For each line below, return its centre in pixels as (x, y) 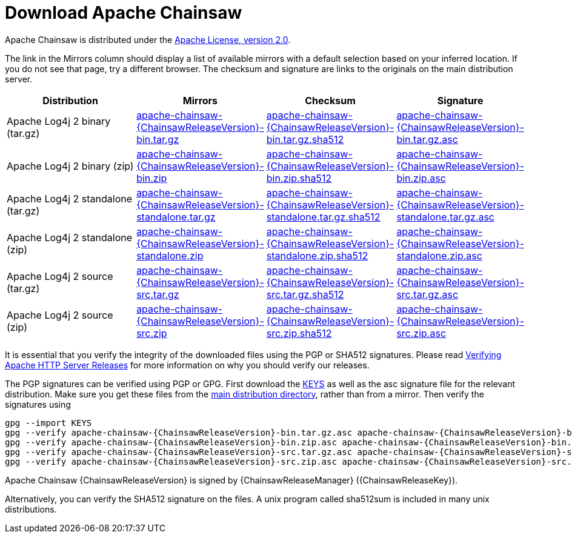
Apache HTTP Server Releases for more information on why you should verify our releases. (187, 365)
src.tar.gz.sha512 (305, 294)
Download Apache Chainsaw (124, 13)
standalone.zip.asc (439, 255)
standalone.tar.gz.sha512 (323, 217)
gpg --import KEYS (48, 423)
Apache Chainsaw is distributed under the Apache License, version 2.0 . (148, 39)
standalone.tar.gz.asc (445, 217)
